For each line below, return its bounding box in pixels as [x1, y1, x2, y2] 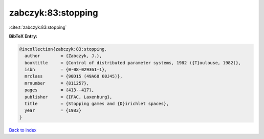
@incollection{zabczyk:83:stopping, [19, 46, 108, 52]
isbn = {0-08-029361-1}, [24, 67, 108, 73]
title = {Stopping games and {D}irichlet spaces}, [24, 101, 169, 107]
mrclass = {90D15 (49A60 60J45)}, [24, 74, 123, 79]
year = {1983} [24, 108, 82, 113]
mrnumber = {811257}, [24, 80, 89, 86]
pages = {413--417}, [24, 87, 95, 93]
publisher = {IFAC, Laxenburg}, [24, 94, 112, 99]
